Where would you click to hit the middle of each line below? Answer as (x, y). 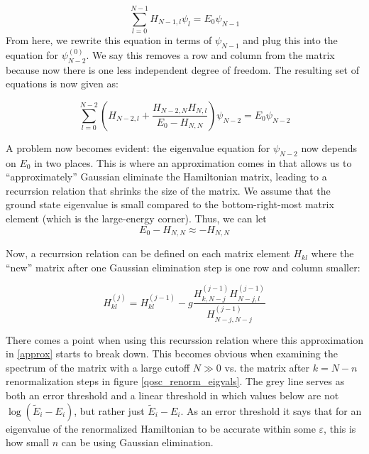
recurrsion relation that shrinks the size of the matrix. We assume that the (168, 190)
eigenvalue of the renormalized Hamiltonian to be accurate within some (161, 428)
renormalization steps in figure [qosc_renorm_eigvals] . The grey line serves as (175, 381)
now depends (329, 147)
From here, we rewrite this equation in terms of (109, 40)
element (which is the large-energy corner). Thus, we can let (136, 218)
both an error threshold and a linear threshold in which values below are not (172, 395)
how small (28, 442)
